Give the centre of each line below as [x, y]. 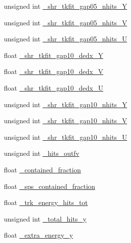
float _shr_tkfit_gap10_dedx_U [54, 87]
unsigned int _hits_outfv [42, 153]
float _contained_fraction [42, 169]
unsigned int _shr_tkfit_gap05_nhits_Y [65, 6]
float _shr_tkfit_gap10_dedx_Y [54, 55]
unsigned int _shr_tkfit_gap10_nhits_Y [65, 104]
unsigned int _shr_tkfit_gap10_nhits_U [65, 137]
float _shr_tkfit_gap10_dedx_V [54, 71]
